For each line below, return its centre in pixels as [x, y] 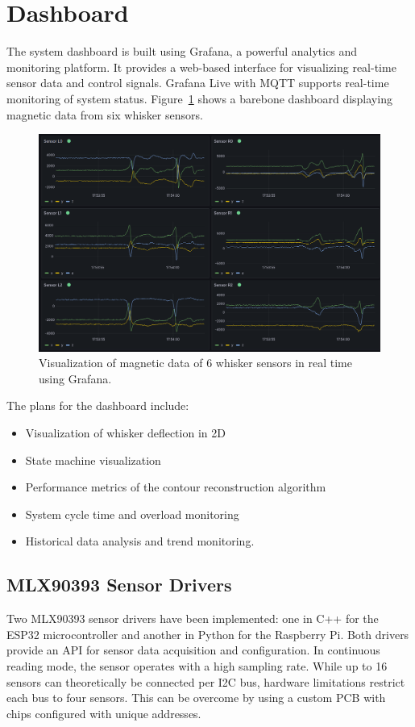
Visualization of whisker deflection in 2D [125, 433]
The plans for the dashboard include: [98, 405]
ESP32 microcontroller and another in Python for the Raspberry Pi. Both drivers [208, 634]
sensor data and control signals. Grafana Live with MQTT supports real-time [198, 83]
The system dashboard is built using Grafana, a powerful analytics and [182, 51]
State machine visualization [93, 460]
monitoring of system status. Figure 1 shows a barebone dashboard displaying [199, 98]
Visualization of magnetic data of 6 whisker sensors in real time [195, 363]
